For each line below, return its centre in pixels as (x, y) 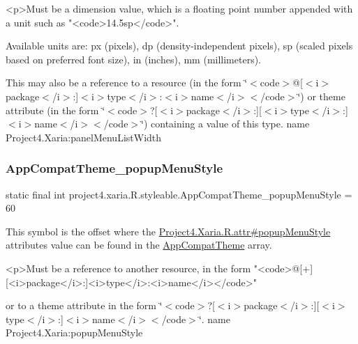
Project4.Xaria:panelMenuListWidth (84, 137)
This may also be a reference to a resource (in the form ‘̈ (127, 83)
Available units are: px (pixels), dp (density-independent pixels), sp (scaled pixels (179, 46)
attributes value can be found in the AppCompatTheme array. (139, 245)
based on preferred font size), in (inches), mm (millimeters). (134, 59)
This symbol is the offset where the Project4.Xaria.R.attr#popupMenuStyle (168, 231)
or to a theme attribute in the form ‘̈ (84, 305)
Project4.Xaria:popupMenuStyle (74, 333)
